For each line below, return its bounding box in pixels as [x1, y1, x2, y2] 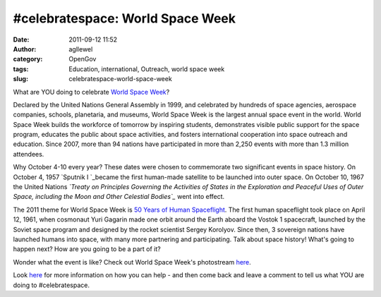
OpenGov [68, 55, 97, 63]
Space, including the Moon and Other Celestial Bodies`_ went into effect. [13, 193, 225, 201]
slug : [13, 75, 28, 83]
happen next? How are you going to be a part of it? [13, 245, 162, 253]
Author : [13, 44, 37, 53]
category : [13, 55, 43, 63]
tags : [13, 64, 29, 73]
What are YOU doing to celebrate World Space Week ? [13, 87, 170, 96]
